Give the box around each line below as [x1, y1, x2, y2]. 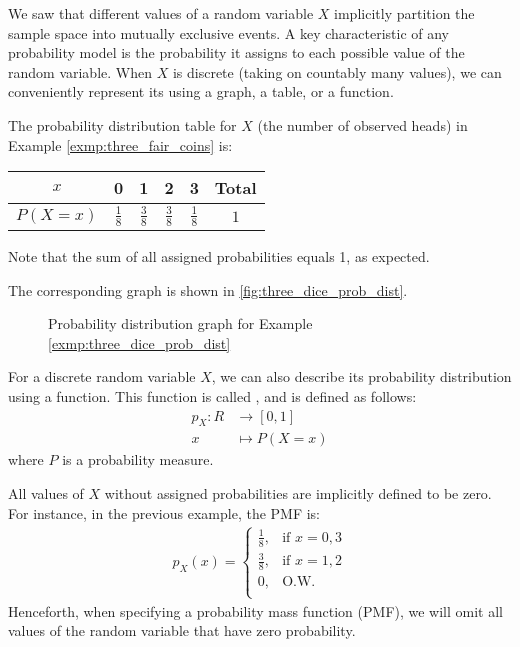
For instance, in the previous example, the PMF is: [8, 502, 321, 523]
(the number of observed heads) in [257, 114, 468, 135]
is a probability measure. [62, 449, 214, 470]
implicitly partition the [334, 3, 475, 23]
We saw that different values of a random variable [8, 3, 314, 23]
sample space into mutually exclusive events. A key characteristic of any [8, 22, 450, 43]
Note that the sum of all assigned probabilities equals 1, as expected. [8, 245, 430, 266]
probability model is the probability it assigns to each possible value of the [8, 42, 465, 63]
